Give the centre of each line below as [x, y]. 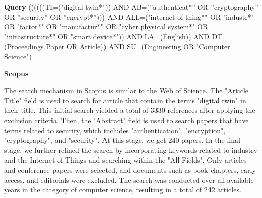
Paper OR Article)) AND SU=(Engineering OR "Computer [138, 46]
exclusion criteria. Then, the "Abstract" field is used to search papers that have [126, 120]
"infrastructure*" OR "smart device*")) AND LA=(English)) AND [107, 36]
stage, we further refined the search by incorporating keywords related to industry [131, 150]
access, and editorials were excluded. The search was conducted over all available [129, 180]
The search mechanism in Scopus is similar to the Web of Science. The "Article [126, 90]
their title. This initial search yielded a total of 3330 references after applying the [130, 110]
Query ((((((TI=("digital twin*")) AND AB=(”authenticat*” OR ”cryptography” [131, 7]
